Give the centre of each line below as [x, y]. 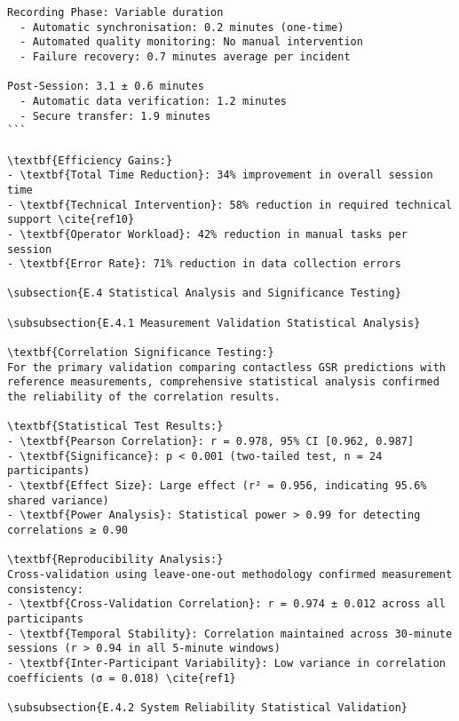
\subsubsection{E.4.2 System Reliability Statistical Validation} [208, 707]
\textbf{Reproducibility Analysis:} [115, 560]
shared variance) [58, 500]
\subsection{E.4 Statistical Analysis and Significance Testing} [204, 293]
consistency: [45, 589]
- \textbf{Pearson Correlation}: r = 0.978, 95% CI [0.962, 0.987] [211, 442]
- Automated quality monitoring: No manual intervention [191, 42]
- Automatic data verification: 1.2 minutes [153, 101]
